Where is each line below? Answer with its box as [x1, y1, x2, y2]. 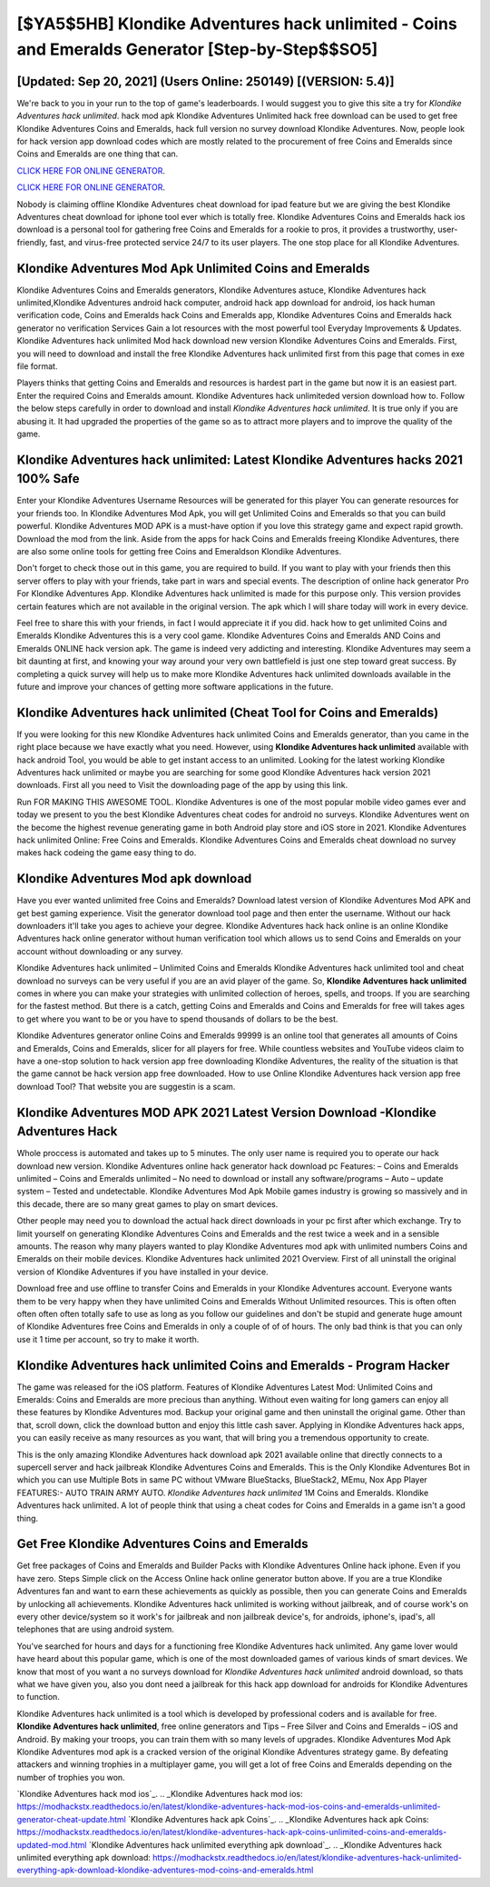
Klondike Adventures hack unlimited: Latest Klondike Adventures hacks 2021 [16, 452, 463, 467]
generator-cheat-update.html [16, 1813, 126, 1824]
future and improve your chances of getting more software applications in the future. [16, 681, 334, 692]
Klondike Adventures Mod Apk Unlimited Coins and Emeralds [16, 260, 370, 276]
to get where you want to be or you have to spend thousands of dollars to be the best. [16, 1013, 338, 1024]
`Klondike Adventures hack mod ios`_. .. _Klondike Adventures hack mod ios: [16, 1789, 303, 1800]
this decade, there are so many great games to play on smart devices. [16, 1198, 279, 1209]
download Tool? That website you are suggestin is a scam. [16, 1081, 236, 1092]
